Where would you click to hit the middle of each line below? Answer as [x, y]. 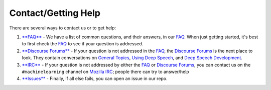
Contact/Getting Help [55, 13]
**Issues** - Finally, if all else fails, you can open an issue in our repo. [95, 79]
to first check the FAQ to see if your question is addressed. [83, 44]
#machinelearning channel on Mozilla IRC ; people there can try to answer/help [105, 72]
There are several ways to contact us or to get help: [63, 28]
